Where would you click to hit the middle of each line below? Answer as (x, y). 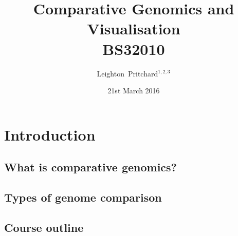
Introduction (50, 134)
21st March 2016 (134, 91)
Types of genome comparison (83, 197)
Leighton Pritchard (127, 73)
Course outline (44, 227)
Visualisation (134, 28)
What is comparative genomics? (90, 167)
